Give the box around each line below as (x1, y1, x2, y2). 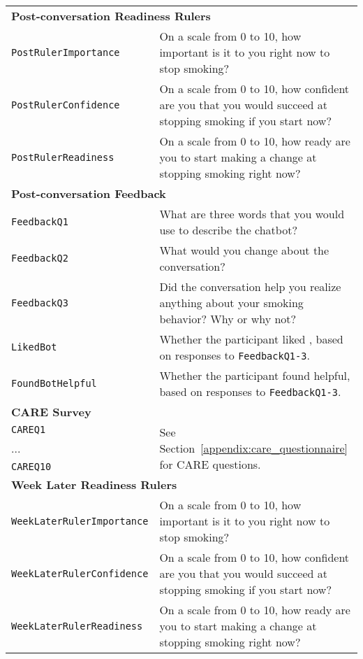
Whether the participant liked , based (159, 331, 343, 347)
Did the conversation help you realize (159, 278, 341, 295)
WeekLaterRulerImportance (11, 515, 149, 527)
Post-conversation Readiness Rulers (11, 8, 211, 24)
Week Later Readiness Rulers (11, 476, 177, 493)
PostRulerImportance (11, 46, 120, 58)
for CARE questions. (159, 456, 261, 472)
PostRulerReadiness (11, 151, 114, 163)
